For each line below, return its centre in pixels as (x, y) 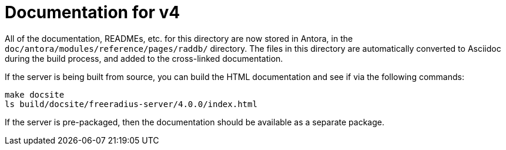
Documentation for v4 (93, 12)
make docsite (35, 94)
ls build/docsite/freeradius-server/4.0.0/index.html (131, 104)
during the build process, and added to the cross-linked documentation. (144, 58)
